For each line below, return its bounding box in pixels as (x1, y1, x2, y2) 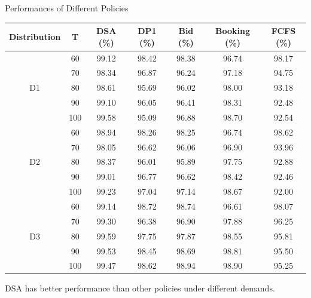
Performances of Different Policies (5, 2, 129, 14)
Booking (215, 24, 251, 37)
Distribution (9, 30, 61, 42)
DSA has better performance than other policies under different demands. (5, 282, 275, 294)
